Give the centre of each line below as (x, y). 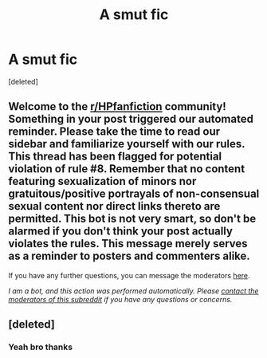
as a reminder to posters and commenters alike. (130, 256)
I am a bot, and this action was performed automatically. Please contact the (133, 291)
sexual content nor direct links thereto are (114, 206)
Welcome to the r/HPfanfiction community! (118, 106)
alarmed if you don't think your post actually (121, 232)
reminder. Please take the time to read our (114, 132)
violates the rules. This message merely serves (128, 244)
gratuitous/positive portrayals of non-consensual (134, 194)
